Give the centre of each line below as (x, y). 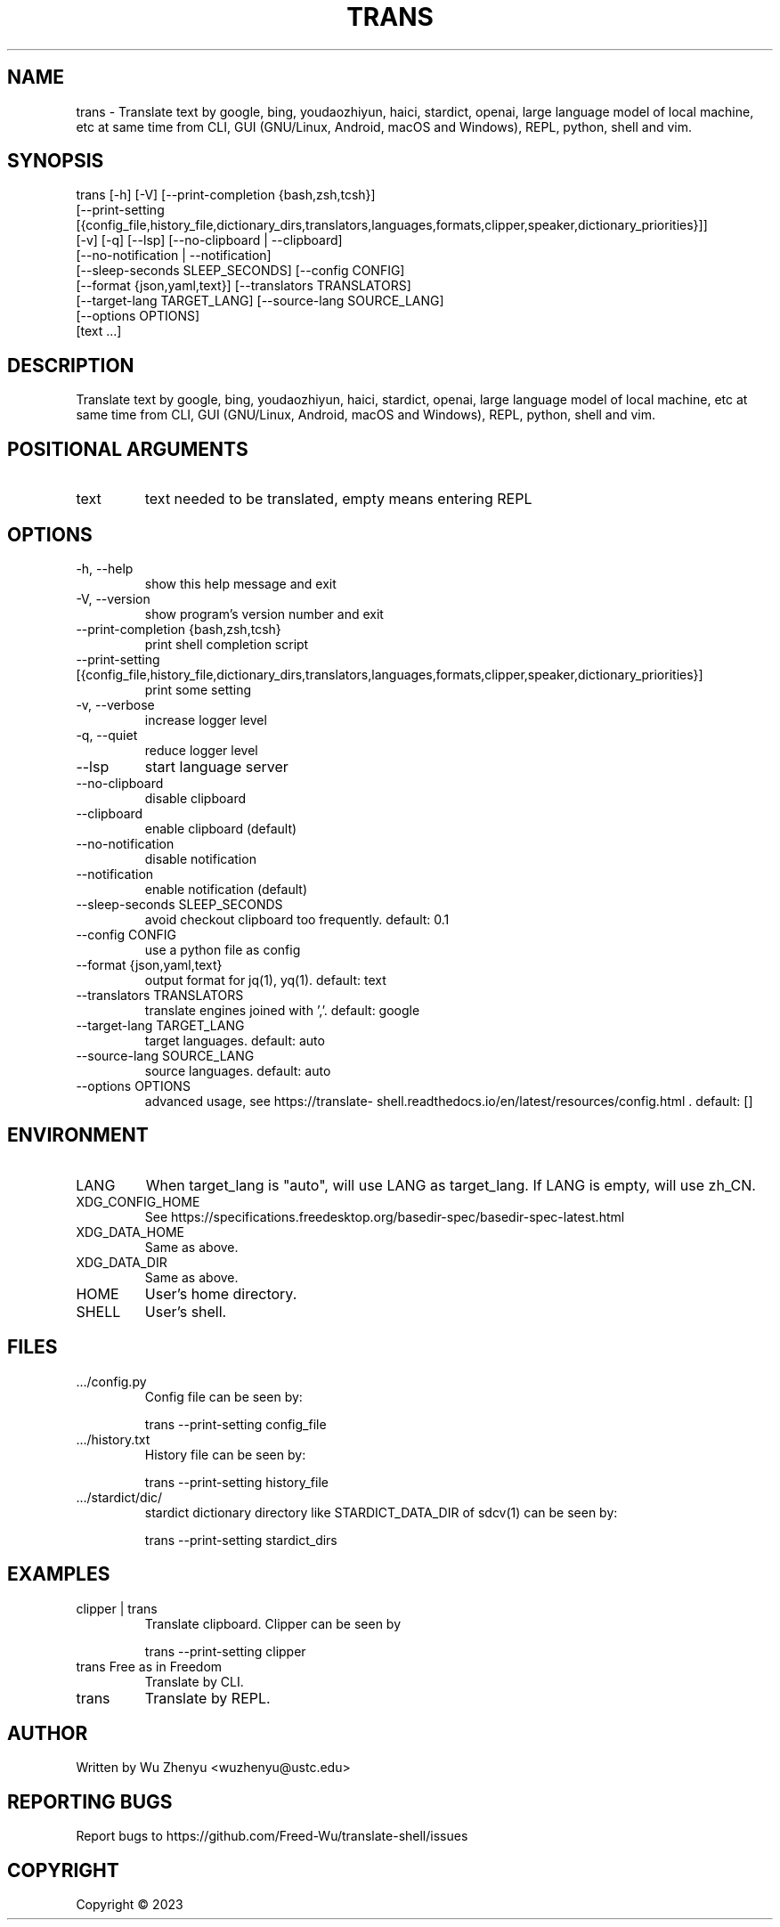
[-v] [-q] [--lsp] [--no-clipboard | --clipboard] (209, 240)
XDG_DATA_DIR (122, 1262)
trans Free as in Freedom (149, 1666)
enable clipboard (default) (221, 828)
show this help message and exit (240, 583)
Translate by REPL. (207, 1698)
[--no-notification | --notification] (174, 256)
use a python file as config (223, 949)
